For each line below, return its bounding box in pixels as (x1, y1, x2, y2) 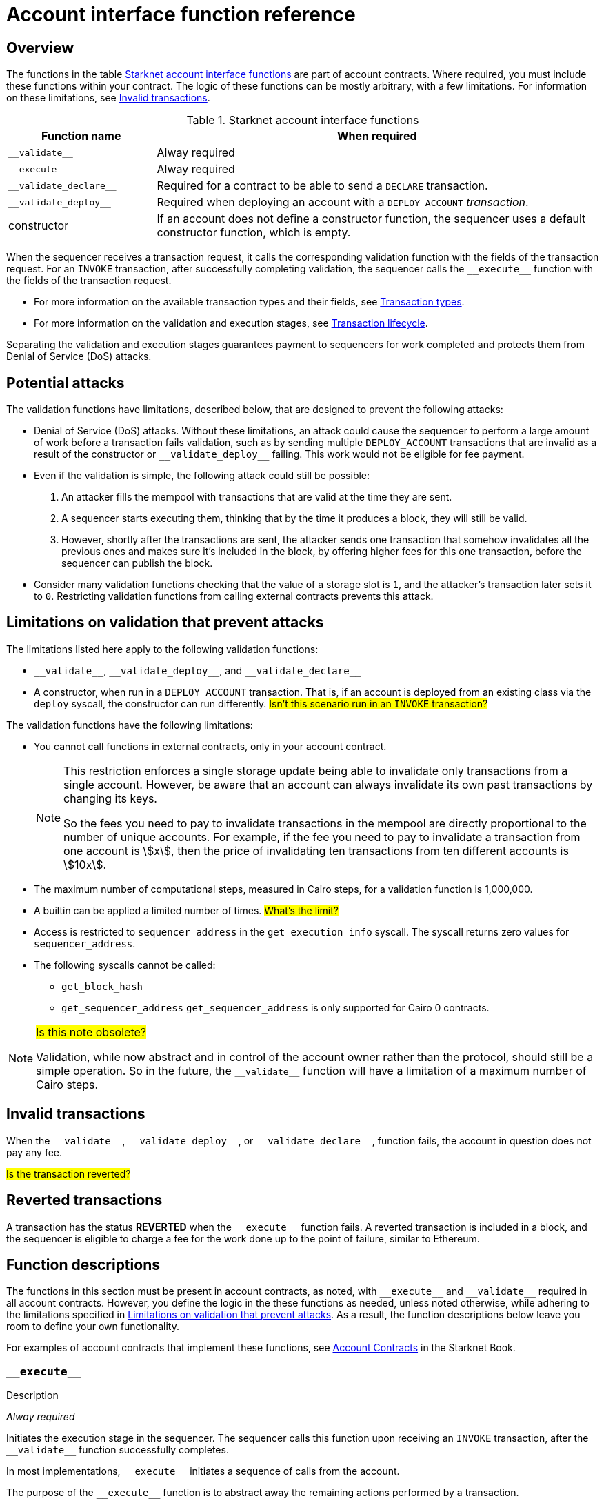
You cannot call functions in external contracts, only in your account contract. (34, 740, 387, 752)
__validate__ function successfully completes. (6, 1444, 229, 1456)
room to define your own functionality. (6, 1320, 179, 1333)
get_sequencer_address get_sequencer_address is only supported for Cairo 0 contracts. (61, 1001, 490, 1013)
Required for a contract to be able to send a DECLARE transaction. (157, 179, 488, 193)
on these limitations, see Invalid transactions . (6, 92, 210, 104)
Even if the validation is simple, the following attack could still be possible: (34, 470, 370, 482)
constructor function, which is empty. (157, 225, 351, 240)
